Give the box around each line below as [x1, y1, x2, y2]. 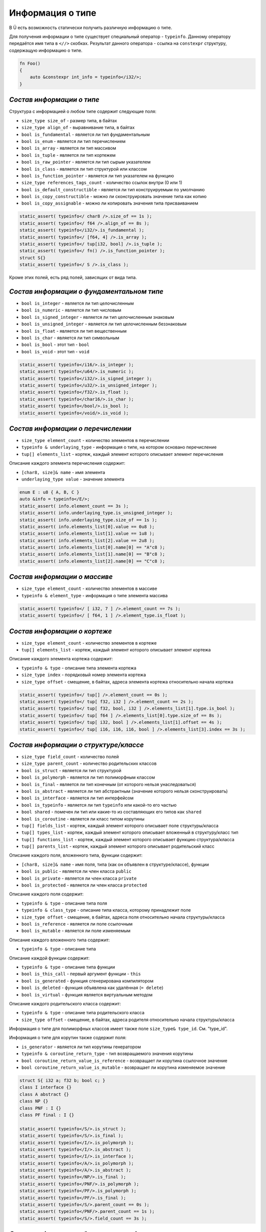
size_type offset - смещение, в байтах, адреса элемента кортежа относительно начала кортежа [21, 679, 233, 684]
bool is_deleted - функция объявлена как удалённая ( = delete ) [21, 985, 164, 991]
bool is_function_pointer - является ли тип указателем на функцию [21, 172, 174, 178]
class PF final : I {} [19, 1112, 74, 1118]
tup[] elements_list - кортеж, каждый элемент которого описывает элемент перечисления [21, 451, 224, 457]
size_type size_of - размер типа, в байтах [21, 117, 117, 123]
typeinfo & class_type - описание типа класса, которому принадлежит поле [21, 907, 191, 913]
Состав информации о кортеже [9, 627, 112, 635]
